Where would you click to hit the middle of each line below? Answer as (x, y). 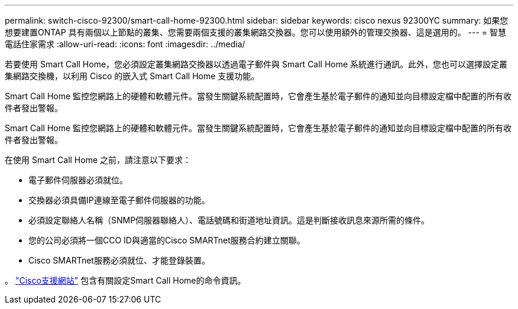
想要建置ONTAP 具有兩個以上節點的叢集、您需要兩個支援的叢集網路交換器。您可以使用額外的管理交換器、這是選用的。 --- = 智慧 (256, 32)
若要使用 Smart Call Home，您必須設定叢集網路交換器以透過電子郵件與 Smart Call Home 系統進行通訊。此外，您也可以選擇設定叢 (256, 64)
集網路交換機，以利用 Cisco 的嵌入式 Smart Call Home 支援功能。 (132, 76)
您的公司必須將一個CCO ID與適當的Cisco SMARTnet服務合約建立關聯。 (167, 240)
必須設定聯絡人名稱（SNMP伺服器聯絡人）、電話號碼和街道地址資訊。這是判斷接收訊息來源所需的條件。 (229, 220)
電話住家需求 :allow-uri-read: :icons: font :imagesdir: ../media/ (125, 44)
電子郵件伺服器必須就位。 (78, 180)
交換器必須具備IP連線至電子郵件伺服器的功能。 (119, 200)
